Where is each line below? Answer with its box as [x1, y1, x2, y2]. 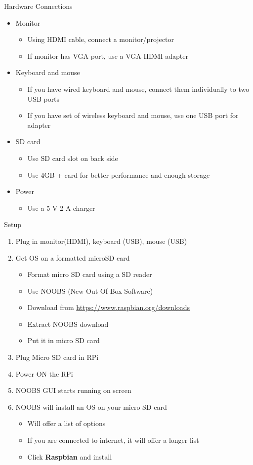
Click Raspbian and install [27, 451, 112, 462]
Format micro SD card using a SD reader [27, 269, 152, 279]
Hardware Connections [4, 1, 73, 11]
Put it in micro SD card [27, 335, 100, 346]
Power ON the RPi [15, 368, 73, 379]
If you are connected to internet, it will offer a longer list [27, 435, 199, 445]
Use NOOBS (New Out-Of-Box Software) [27, 285, 153, 296]
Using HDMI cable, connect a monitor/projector [27, 34, 174, 44]
